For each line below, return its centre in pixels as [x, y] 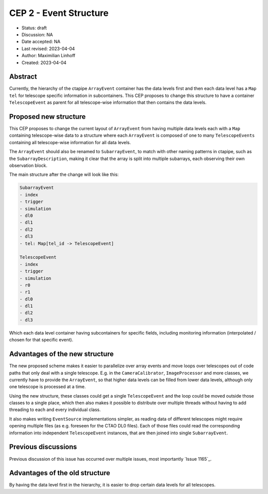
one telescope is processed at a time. [48, 387]
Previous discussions [43, 447]
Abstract [23, 77]
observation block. [28, 165]
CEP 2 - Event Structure [59, 13]
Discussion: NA [37, 34]
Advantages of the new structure [62, 354]
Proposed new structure [47, 117]
